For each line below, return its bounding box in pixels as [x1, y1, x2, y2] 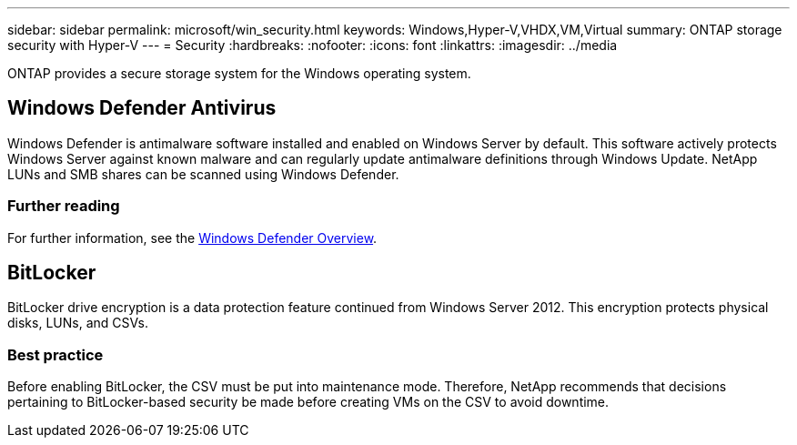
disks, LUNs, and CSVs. [7, 315, 148, 331]
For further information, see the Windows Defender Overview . [7, 229, 378, 246]
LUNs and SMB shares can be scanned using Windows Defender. [7, 166, 399, 182]
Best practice [7, 345, 104, 364]
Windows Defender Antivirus [7, 96, 277, 120]
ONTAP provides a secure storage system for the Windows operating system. [7, 66, 471, 81]
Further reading [7, 197, 120, 216]
